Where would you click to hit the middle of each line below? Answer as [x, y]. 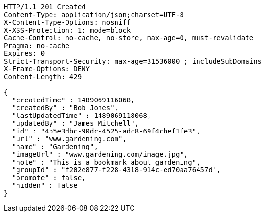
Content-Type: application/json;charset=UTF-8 [94, 15]
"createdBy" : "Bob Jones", [65, 108]
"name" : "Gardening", [55, 147]
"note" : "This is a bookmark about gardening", [106, 162]
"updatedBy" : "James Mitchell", [75, 123]
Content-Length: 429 [43, 77]
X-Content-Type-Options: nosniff [67, 22]
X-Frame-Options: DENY [47, 69]
